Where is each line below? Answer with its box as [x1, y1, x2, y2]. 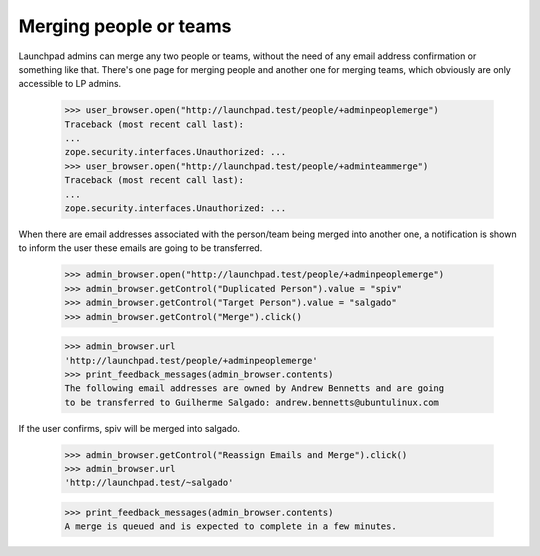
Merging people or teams [18, 15, 232, 37]
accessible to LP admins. [18, 78, 122, 90]
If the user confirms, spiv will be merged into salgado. [18, 422, 240, 434]
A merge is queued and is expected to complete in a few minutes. [64, 521, 397, 532]
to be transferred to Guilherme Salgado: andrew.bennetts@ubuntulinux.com [64, 396, 440, 408]
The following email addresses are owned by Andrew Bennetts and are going [64, 383, 445, 394]
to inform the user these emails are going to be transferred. [18, 242, 263, 254]
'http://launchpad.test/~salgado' [64, 477, 234, 489]
